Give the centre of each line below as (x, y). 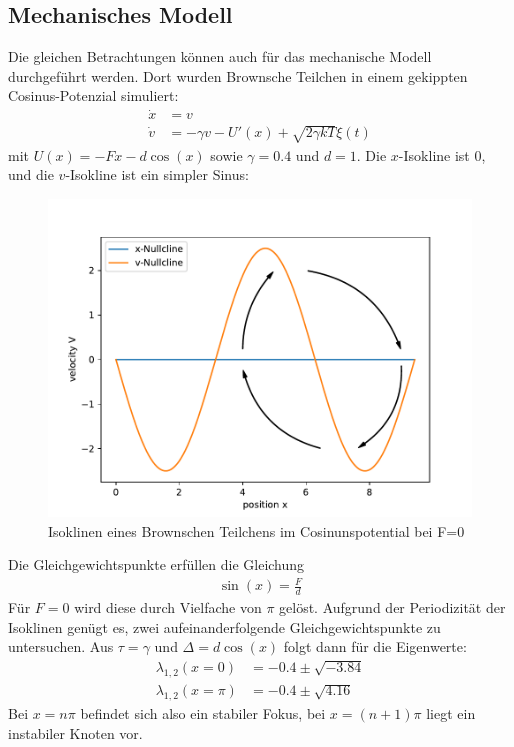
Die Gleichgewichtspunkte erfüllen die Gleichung (156, 564)
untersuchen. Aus (61, 646)
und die (31, 174)
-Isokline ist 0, (442, 154)
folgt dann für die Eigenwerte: (375, 646)
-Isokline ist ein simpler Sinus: (157, 174)
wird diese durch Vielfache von (168, 607)
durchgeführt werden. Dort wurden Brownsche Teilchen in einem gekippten (238, 75)
